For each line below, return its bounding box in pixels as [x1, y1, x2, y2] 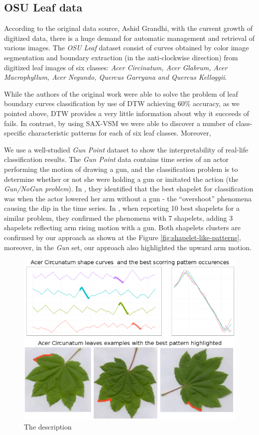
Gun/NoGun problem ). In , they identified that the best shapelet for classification [4, 183, 254, 194]
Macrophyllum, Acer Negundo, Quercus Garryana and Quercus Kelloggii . [4, 72, 227, 82]
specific [4, 128, 26, 138]
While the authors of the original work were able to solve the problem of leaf [4, 88, 238, 99]
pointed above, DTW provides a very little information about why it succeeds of [4, 108, 250, 118]
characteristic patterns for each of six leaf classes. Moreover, [28, 128, 211, 138]
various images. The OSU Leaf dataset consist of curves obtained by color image [4, 42, 249, 53]
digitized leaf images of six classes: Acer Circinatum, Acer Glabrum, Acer [4, 62, 228, 72]
